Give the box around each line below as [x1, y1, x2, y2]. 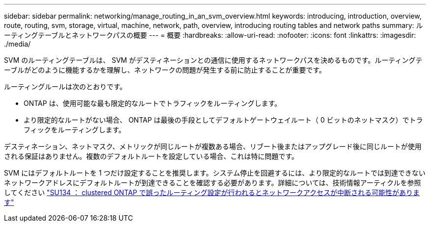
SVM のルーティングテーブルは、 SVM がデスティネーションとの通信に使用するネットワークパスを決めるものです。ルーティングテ [4, 56, 423, 64]
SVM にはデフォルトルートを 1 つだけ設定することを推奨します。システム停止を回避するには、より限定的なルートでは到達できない [4, 169, 426, 177]
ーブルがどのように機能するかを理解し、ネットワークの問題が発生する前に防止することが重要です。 [4, 66, 326, 74]
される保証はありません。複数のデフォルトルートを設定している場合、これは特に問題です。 [4, 152, 298, 160]
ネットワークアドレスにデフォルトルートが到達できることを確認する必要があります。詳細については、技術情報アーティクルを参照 [4, 178, 421, 187]
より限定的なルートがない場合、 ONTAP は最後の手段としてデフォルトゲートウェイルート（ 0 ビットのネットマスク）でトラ [24, 116, 423, 124]
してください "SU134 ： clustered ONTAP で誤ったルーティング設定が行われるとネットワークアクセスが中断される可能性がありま [4, 188, 420, 197]
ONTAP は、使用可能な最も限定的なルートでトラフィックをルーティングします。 [24, 99, 282, 107]
